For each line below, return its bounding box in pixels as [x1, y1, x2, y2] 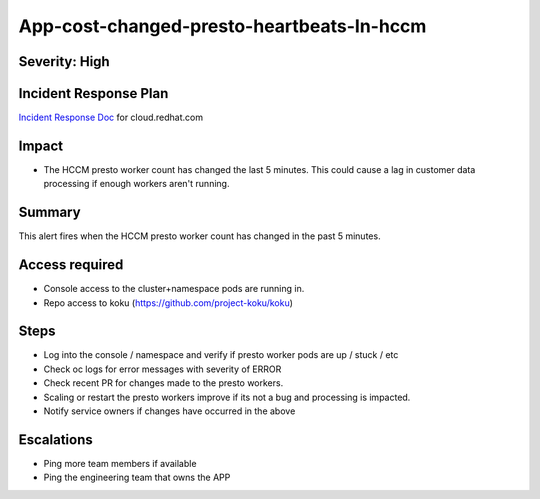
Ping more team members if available [43, 457, 197, 469]
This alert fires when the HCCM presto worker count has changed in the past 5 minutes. [18, 230, 381, 242]
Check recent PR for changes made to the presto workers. [43, 377, 284, 389]
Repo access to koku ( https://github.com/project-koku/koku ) [43, 296, 294, 309]
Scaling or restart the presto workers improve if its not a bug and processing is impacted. [43, 391, 411, 403]
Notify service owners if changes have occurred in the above [43, 405, 296, 417]
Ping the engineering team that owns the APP [43, 471, 231, 484]
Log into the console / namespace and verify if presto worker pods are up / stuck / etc [43, 349, 399, 361]
